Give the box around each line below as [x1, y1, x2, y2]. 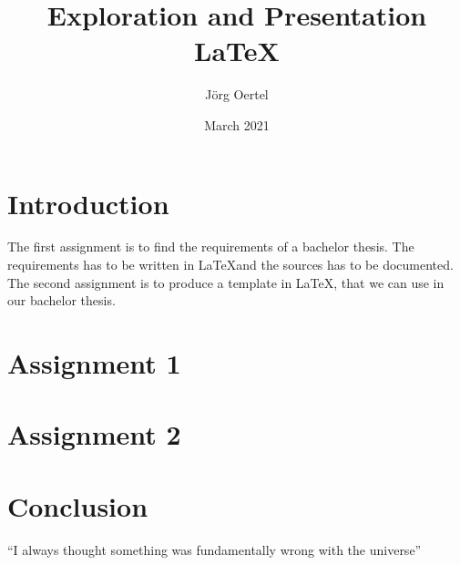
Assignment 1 [7, 344, 181, 381]
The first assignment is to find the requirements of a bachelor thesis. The [7, 237, 414, 256]
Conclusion [7, 487, 148, 524]
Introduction [7, 184, 169, 221]
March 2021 [204, 115, 270, 134]
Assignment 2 [7, 416, 181, 453]
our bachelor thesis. [7, 291, 116, 310]
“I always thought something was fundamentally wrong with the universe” [7, 539, 422, 559]
